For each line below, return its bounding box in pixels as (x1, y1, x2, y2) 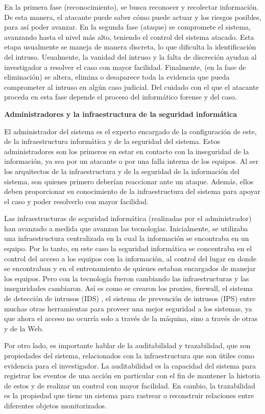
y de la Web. (4, 323, 44, 333)
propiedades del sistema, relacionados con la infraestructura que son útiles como (4, 350, 254, 360)
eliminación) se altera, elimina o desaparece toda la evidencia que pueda (4, 71, 230, 82)
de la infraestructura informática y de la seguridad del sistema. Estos (4, 136, 220, 147)
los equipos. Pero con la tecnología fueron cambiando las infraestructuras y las (4, 273, 249, 283)
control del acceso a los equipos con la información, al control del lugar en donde (4, 253, 256, 263)
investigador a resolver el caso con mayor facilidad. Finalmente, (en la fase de (4, 61, 246, 72)
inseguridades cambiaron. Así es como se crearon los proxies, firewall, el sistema (4, 283, 253, 294)
